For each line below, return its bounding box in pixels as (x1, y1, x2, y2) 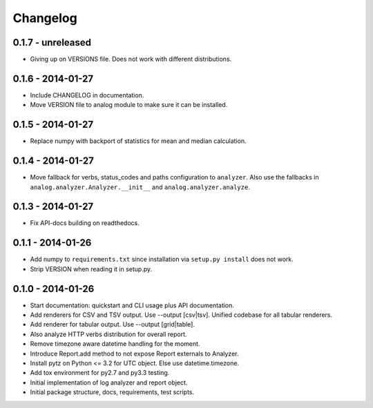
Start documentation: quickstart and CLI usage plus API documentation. (30, 301, 235, 309)
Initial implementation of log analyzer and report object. (30, 378, 188, 387)
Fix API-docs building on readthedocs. (30, 219, 140, 227)
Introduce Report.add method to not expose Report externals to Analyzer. (30, 349, 239, 358)
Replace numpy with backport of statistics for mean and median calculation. (30, 137, 247, 145)
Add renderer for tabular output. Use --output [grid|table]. (30, 320, 195, 329)
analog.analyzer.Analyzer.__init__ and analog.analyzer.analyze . (30, 183, 250, 191)
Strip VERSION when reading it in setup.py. (30, 264, 153, 273)
